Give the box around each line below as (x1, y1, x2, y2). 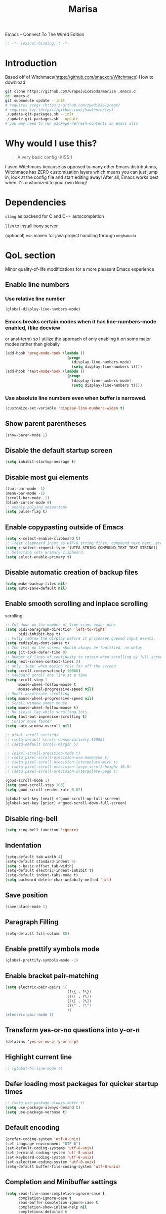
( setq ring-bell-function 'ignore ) (5, 828, 79, 833)
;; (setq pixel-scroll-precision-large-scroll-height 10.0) (5, 764, 132, 769)
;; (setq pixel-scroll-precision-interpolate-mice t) (5, 760, 119, 765)
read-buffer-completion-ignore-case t (18, 1200, 98, 1205)
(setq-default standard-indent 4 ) (5, 859, 77, 864)
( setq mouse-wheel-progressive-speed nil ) (5, 696, 94, 701)
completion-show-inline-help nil (18, 1205, 87, 1210)
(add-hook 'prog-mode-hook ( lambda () (5, 351, 85, 355)
